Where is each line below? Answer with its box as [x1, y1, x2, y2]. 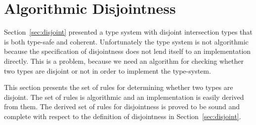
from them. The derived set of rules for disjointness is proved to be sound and [4, 101, 240, 112]
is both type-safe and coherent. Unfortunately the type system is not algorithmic [4, 36, 249, 46]
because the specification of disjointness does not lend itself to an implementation [4, 46, 251, 56]
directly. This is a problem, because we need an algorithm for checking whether [4, 55, 244, 66]
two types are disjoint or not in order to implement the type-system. [4, 65, 211, 76]
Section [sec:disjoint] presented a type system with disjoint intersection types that [4, 27, 253, 37]
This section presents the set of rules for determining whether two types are [4, 82, 233, 92]
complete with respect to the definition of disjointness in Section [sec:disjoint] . [4, 111, 241, 121]
